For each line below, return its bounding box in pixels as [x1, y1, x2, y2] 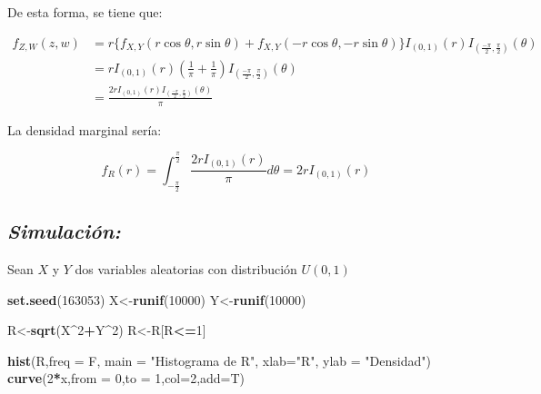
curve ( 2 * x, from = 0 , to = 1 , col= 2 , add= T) [7, 369, 245, 388]
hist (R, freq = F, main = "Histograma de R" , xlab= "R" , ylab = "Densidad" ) [7, 350, 431, 369]
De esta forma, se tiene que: [7, 3, 163, 21]
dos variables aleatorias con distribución [75, 260, 297, 279]
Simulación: [7, 217, 121, 245]
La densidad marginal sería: [7, 120, 162, 139]
